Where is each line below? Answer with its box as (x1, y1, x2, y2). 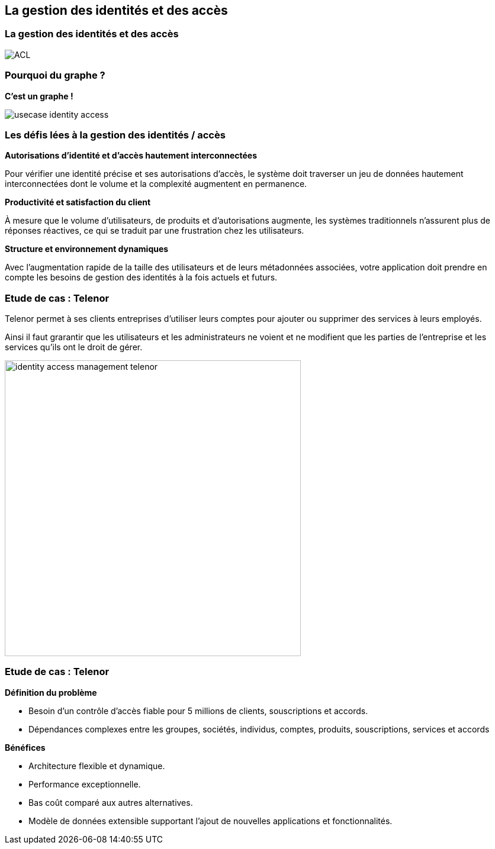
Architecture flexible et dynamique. (28, 760, 165, 771)
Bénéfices (5, 742, 46, 753)
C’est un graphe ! (5, 91, 73, 101)
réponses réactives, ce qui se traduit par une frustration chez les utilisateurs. (5, 225, 304, 236)
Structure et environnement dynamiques (5, 244, 169, 254)
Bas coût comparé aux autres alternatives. (28, 797, 193, 808)
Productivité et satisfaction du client (5, 197, 151, 208)
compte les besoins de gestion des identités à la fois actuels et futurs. (5, 272, 278, 283)
